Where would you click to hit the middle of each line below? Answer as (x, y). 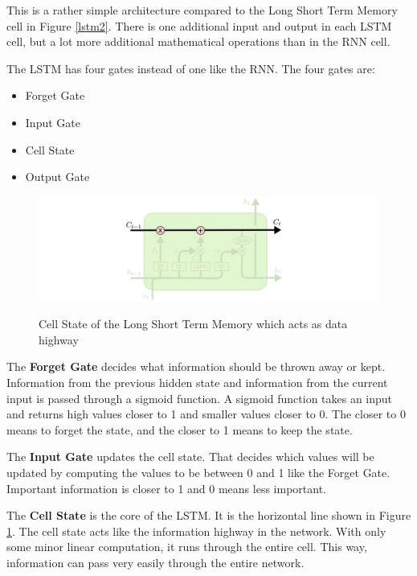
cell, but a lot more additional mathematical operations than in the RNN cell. (198, 41)
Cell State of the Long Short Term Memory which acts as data (193, 324)
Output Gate (57, 177)
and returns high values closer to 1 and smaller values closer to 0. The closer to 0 (206, 414)
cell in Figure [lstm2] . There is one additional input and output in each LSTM (199, 25)
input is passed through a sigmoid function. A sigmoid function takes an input (200, 398)
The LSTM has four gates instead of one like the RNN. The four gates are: (191, 68)
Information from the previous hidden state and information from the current (197, 382)
